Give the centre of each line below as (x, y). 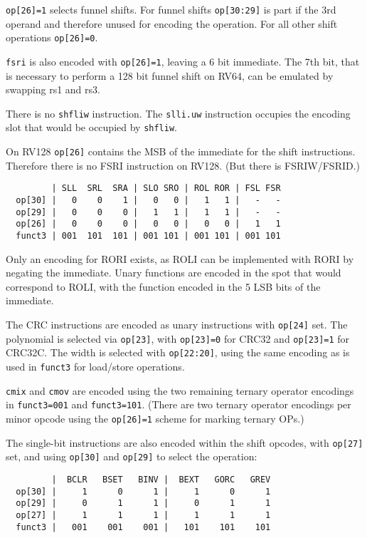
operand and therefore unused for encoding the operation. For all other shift (172, 23)
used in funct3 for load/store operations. (95, 366)
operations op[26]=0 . (52, 37)
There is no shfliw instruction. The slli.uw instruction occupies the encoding (178, 113)
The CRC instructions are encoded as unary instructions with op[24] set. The (177, 324)
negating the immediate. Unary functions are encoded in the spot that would (174, 273)
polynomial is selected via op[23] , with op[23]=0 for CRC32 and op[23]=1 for (178, 338)
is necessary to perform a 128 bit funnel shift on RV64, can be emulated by (170, 75)
